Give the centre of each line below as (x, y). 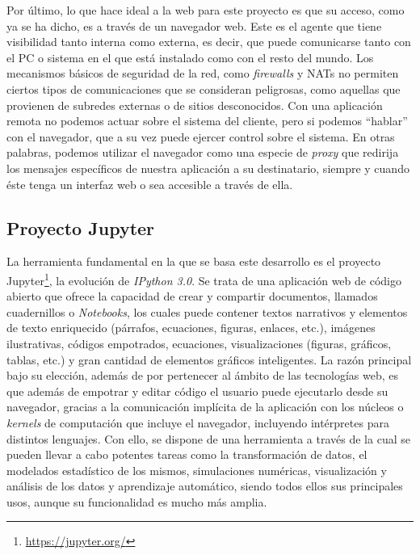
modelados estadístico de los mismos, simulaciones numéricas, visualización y (197, 470)
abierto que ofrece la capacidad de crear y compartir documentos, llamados (192, 296)
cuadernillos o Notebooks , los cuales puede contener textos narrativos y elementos (207, 311)
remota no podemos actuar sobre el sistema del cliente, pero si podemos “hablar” (207, 121)
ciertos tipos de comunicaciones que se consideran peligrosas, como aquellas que (204, 88)
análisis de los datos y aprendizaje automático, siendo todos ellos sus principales (205, 486)
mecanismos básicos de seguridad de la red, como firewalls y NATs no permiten (203, 73)
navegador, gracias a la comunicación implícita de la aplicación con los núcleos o (205, 407)
